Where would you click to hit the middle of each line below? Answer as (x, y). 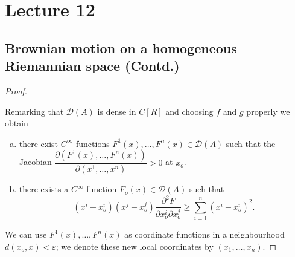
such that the (251, 143)
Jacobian (35, 162)
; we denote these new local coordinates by (135, 246)
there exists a (44, 189)
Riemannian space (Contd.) (92, 66)
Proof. (16, 90)
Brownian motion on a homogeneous (121, 47)
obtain (17, 123)
